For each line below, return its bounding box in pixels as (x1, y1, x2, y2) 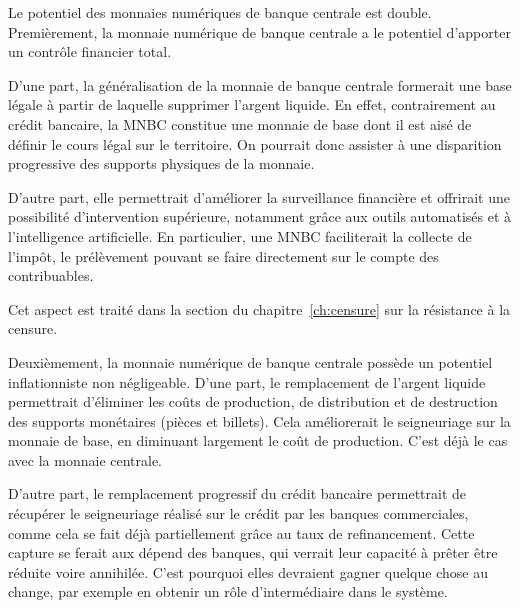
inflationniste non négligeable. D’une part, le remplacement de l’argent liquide (8, 371, 486, 392)
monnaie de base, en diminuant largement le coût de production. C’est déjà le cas (8, 430, 508, 451)
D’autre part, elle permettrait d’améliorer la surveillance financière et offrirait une (8, 186, 510, 207)
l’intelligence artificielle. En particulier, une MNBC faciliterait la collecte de (8, 225, 472, 246)
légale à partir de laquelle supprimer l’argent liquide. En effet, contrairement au (8, 94, 496, 115)
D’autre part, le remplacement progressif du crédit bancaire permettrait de (8, 483, 467, 504)
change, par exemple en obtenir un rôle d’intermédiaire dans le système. (8, 581, 448, 602)
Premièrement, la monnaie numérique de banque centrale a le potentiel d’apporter (8, 21, 511, 42)
